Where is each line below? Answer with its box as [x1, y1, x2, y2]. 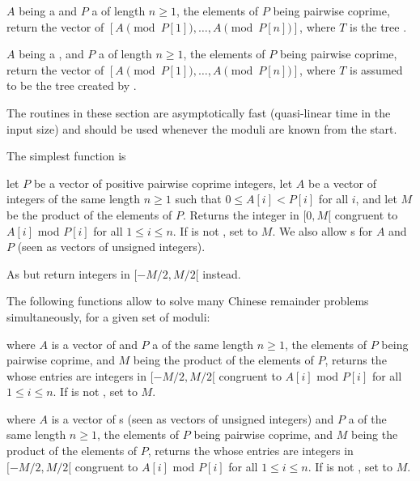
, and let [355, 190, 397, 207]
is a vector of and [51, 335, 138, 352]
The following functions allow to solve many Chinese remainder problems [6, 292, 369, 309]
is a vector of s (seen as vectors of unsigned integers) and [51, 410, 334, 427]
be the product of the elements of [6, 206, 172, 223]
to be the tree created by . [6, 77, 137, 94]
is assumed [349, 61, 403, 78]
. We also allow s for [272, 222, 373, 239]
